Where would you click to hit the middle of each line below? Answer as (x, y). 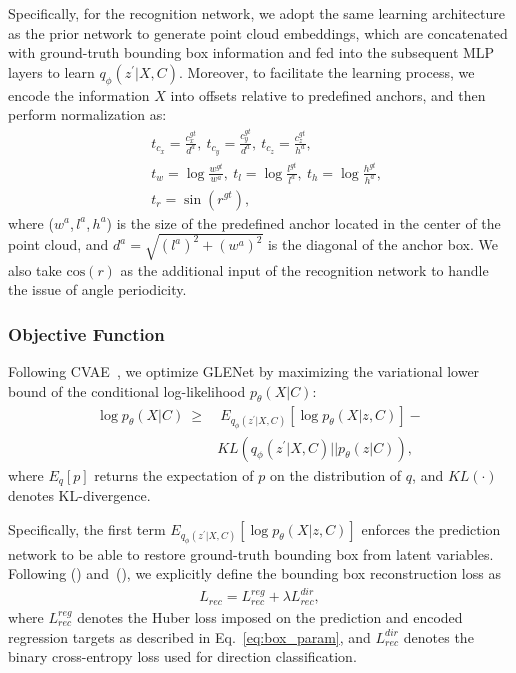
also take (35, 269)
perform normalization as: (87, 114)
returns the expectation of (174, 474)
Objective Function (86, 333)
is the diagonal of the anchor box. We (382, 244)
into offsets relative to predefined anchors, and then (328, 94)
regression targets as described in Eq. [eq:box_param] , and (189, 636)
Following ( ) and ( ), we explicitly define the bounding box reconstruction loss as (254, 573)
